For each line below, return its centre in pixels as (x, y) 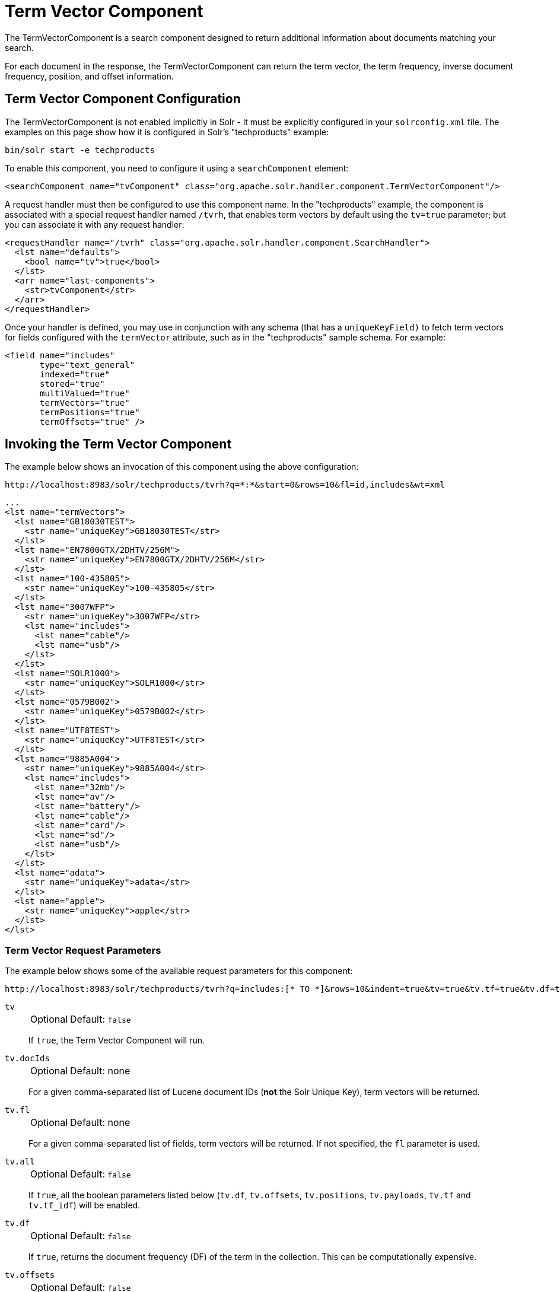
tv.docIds (27, 1059)
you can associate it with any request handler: (95, 224)
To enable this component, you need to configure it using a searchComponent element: (177, 168)
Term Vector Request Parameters (83, 950)
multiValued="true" (85, 393)
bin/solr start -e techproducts (80, 150)
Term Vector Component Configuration (123, 99)
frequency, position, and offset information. (89, 76)
